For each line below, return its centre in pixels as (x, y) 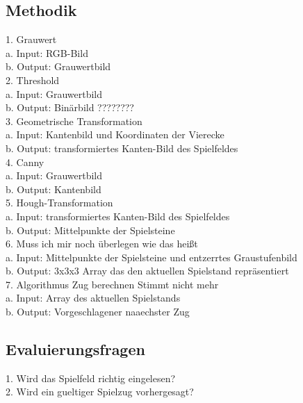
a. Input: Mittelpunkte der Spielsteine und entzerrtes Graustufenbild (151, 257)
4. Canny (25, 162)
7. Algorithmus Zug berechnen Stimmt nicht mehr (112, 284)
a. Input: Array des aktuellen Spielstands (93, 298)
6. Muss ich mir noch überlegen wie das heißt (102, 244)
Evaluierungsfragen (75, 349)
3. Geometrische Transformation (74, 121)
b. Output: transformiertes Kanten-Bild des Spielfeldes (122, 148)
